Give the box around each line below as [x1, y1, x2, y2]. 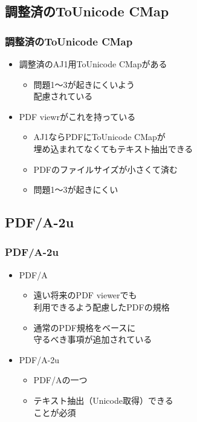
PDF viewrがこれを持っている [19, 110, 136, 122]
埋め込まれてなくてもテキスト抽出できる [33, 142, 193, 155]
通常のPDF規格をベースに [33, 321, 136, 333]
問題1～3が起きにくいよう [33, 78, 135, 90]
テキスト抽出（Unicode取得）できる [33, 394, 173, 406]
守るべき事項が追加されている [33, 333, 152, 346]
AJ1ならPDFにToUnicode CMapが [33, 130, 166, 143]
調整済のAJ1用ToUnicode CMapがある [19, 58, 167, 70]
